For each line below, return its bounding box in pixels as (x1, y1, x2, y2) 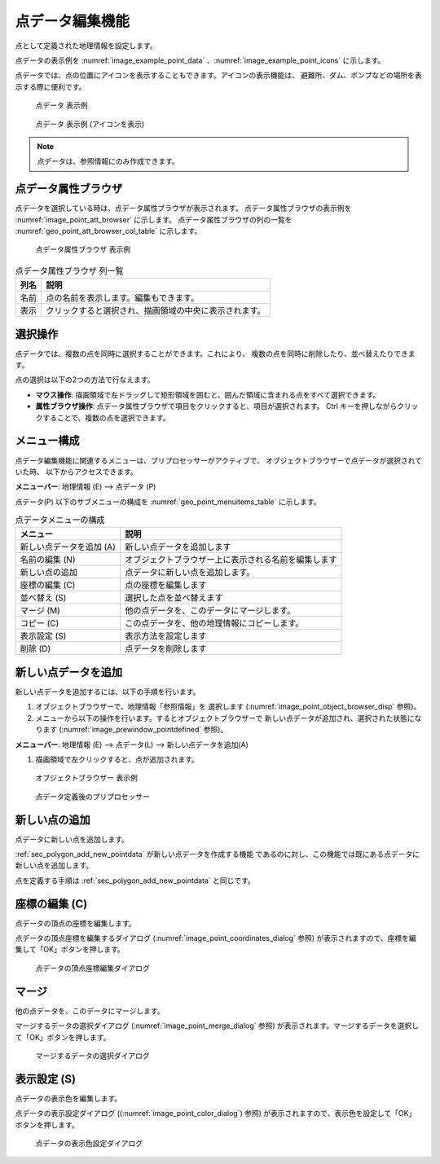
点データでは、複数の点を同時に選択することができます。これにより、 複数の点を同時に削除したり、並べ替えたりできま (15, 349, 416, 358)
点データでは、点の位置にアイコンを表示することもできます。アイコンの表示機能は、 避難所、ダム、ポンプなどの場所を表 (15, 70, 423, 81)
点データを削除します (125, 643, 207, 655)
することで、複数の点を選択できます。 (42, 412, 170, 423)
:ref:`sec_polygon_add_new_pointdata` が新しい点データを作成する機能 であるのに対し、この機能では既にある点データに (15, 849, 420, 859)
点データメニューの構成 (15, 514, 105, 525)
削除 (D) (20, 643, 51, 655)
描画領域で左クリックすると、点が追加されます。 (35, 754, 200, 764)
